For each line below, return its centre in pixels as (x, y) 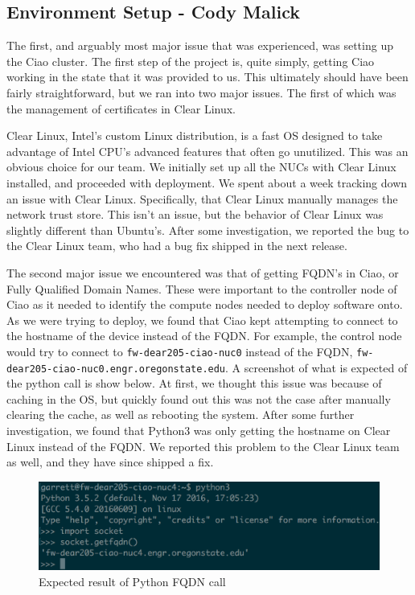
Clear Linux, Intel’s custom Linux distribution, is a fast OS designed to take (195, 135)
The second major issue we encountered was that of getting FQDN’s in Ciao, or (203, 272)
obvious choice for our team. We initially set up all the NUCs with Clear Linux (201, 167)
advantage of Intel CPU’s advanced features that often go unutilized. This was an (207, 151)
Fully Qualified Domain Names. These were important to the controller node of (202, 288)
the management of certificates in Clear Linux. (121, 108)
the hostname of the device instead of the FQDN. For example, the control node (204, 336)
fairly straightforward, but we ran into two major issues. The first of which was (201, 92)
